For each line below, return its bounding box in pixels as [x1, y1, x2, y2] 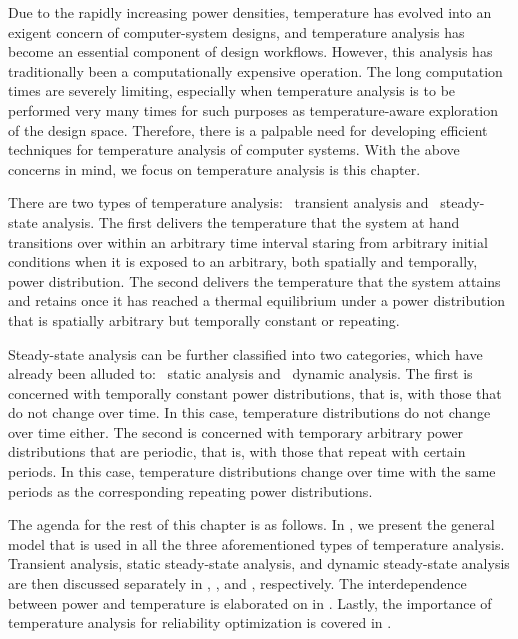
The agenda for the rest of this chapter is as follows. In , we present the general [8, 514, 495, 535]
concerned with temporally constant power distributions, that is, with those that [8, 382, 502, 403]
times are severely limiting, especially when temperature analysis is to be [8, 80, 456, 101]
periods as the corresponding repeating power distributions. [8, 480, 373, 501]
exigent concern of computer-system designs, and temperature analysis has [8, 21, 465, 42]
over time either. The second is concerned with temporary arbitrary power [8, 421, 464, 442]
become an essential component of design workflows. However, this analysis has [8, 41, 493, 62]
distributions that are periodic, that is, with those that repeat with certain [8, 441, 466, 462]
